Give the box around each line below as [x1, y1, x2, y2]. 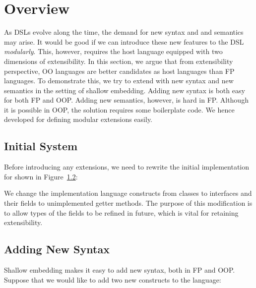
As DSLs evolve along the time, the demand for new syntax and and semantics [4, 27, 244, 37]
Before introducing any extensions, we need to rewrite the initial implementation [4, 162, 250, 172]
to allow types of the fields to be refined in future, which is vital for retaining [4, 207, 239, 218]
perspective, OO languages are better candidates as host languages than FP [4, 65, 235, 76]
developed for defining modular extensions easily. [4, 114, 153, 124]
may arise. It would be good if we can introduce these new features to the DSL [4, 36, 244, 47]
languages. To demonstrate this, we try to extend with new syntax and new [4, 75, 234, 86]
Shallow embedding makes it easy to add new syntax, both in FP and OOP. [4, 265, 235, 275]
